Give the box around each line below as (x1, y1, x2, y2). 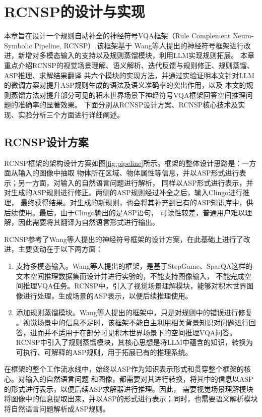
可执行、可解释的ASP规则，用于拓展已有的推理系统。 (16, 346, 192, 357)
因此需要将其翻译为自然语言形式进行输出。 (18, 217, 159, 227)
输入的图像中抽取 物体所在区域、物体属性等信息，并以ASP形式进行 (18, 167, 239, 178)
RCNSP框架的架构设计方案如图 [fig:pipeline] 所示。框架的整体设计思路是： (4, 157, 242, 168)
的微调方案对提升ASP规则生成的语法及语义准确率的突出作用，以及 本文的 (4, 80, 246, 90)
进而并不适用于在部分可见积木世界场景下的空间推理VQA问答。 (30, 327, 237, 337)
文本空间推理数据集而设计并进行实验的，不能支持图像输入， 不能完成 (16, 270, 244, 281)
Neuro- (233, 30, 254, 41)
